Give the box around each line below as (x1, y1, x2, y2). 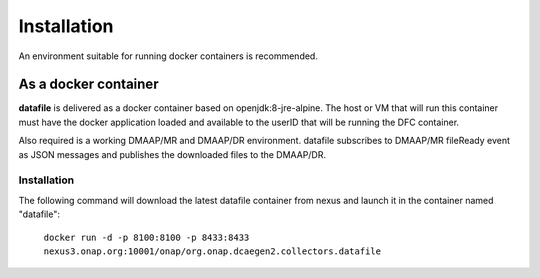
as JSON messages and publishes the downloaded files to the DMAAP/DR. (18, 148, 327, 160)
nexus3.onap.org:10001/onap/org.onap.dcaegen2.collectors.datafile (43, 245, 382, 257)
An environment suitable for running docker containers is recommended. (18, 50, 319, 62)
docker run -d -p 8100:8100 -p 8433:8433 (43, 231, 250, 243)
